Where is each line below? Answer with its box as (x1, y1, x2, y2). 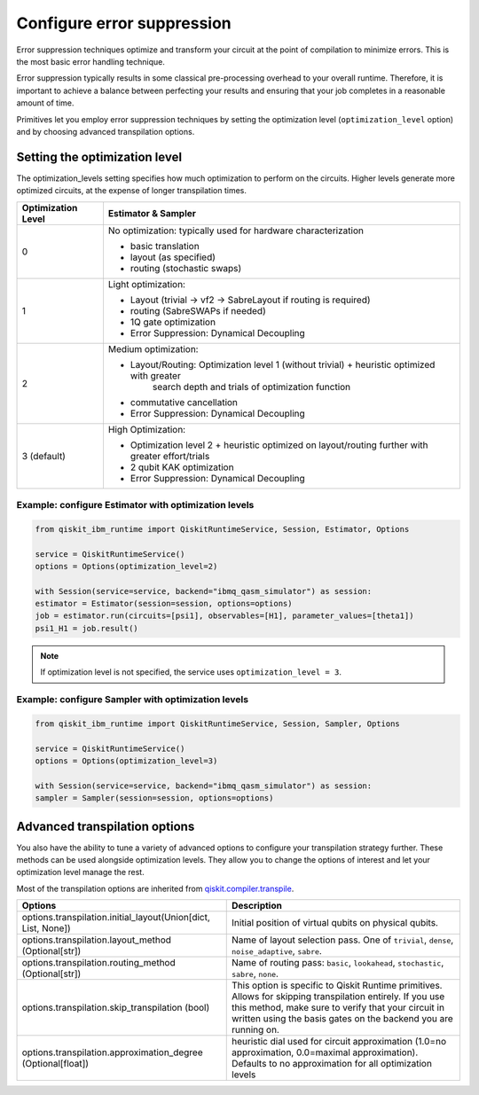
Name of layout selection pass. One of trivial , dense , (232, 934, 454, 946)
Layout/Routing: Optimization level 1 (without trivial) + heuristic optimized (130, 358, 436, 371)
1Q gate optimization (130, 316, 216, 328)
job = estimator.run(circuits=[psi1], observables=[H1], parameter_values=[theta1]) (35, 611, 414, 621)
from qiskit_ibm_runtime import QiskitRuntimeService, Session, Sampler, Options (35, 718, 401, 729)
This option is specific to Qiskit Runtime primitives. (232, 980, 443, 992)
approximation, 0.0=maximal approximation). (232, 1046, 419, 1059)
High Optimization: (107, 423, 186, 435)
